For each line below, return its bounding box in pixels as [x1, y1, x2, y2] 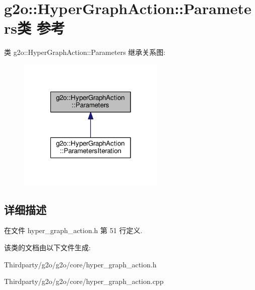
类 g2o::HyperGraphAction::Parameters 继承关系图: [4, 47, 166, 57]
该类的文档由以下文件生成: [4, 242, 91, 252]
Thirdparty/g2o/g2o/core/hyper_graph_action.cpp [4, 276, 164, 286]
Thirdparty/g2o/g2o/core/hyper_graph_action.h [4, 259, 157, 269]
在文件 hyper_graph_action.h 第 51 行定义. [4, 225, 143, 236]
